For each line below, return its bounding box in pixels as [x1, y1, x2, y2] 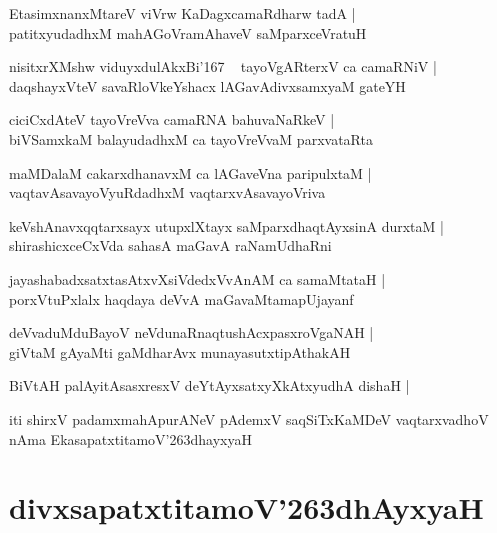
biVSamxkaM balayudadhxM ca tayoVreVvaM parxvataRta [9, 128, 373, 149]
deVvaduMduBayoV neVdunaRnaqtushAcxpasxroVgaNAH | [9, 322, 374, 343]
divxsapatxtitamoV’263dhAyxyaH [9, 487, 484, 528]
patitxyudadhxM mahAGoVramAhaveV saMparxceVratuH [9, 22, 367, 43]
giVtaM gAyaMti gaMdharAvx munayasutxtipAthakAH [9, 341, 351, 362]
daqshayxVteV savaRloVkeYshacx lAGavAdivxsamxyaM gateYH [9, 75, 406, 96]
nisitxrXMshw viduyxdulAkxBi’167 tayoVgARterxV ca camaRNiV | [9, 56, 437, 77]
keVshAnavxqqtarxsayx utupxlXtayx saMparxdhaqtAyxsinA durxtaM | [9, 215, 444, 236]
